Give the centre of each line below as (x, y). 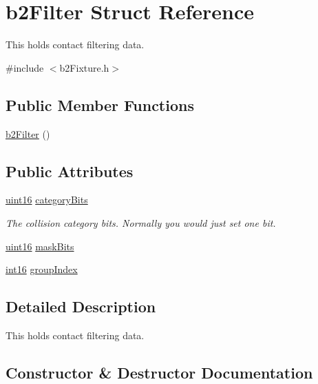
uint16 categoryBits (47, 200)
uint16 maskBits (40, 246)
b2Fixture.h (84, 67)
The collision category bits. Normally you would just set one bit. (141, 222)
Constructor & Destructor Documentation (159, 372)
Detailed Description (81, 306)
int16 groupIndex (42, 269)
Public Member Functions (100, 104)
